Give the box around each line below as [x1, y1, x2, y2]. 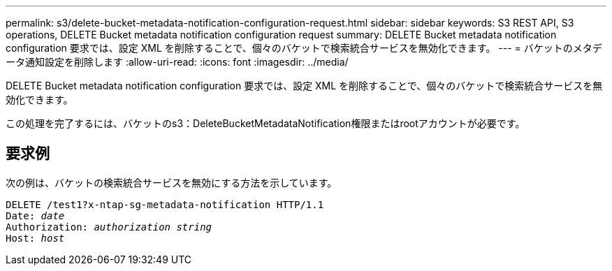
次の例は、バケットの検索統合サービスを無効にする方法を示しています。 [6, 176, 337, 189]
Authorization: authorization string [6, 221, 212, 233]
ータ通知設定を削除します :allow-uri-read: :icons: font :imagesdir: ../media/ [6, 56, 349, 68]
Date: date [6, 210, 65, 221]
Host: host [6, 232, 65, 244]
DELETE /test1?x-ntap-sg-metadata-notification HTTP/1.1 [6, 198, 324, 210]
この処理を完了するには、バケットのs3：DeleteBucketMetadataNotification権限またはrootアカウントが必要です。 [6, 117, 525, 129]
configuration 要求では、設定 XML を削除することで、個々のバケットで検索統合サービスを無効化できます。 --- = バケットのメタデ [6, 42, 602, 54]
